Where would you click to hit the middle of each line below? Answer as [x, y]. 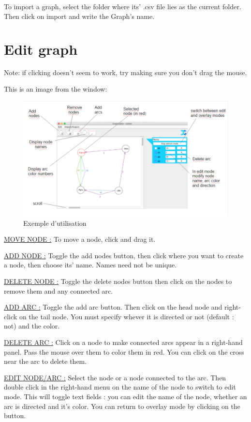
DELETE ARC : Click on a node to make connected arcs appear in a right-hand [123, 342]
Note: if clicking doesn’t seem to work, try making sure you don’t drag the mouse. [125, 72]
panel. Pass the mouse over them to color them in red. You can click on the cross [124, 352]
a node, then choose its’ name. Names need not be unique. [90, 265]
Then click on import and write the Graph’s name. [79, 16]
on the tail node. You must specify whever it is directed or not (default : [126, 316]
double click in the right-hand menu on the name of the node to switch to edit [120, 387]
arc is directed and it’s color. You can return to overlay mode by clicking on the [122, 406]
